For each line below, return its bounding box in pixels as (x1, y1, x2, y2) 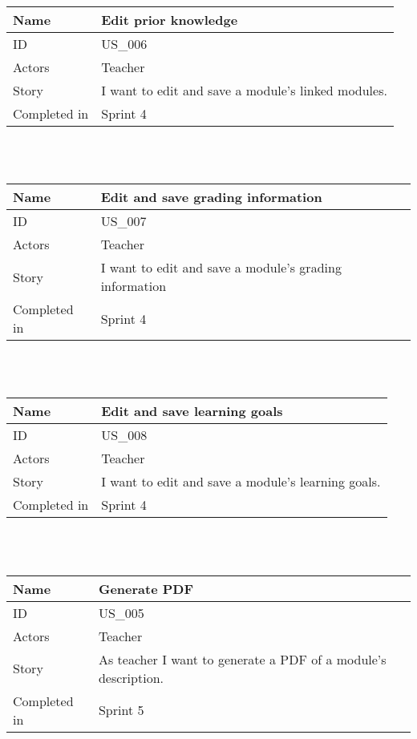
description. (98, 668, 164, 687)
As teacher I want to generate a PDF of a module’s (98, 649, 387, 668)
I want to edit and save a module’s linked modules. (101, 81, 387, 99)
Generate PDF (98, 579, 194, 598)
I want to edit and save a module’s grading (100, 258, 342, 277)
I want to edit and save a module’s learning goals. (101, 472, 381, 491)
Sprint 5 (98, 701, 144, 720)
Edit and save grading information (100, 188, 322, 207)
